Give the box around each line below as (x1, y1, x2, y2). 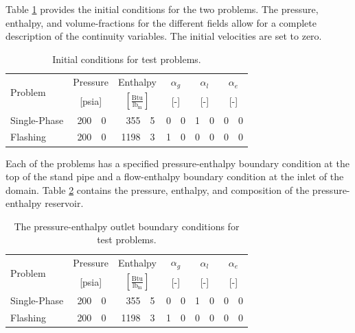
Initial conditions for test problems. (52, 51, 201, 66)
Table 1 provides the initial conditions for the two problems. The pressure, (5, 2, 319, 16)
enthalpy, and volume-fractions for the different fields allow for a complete (5, 15, 317, 29)
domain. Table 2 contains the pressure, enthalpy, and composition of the (5, 182, 310, 197)
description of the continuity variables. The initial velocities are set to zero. (5, 29, 322, 43)
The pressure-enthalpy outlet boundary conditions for (14, 219, 240, 233)
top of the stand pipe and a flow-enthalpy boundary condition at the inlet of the (5, 169, 344, 184)
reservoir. (45, 196, 84, 210)
